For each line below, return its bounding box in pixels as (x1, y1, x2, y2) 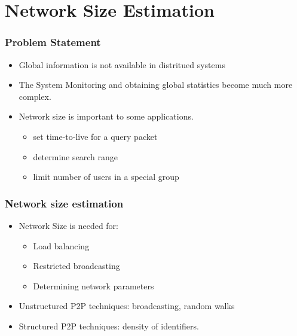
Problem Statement (5, 35, 101, 50)
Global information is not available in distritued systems (19, 58, 225, 71)
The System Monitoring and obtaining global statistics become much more (19, 78, 293, 91)
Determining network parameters (33, 279, 154, 292)
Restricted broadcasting (33, 259, 120, 272)
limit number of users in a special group (33, 170, 179, 183)
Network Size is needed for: (19, 219, 118, 231)
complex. (19, 90, 51, 102)
